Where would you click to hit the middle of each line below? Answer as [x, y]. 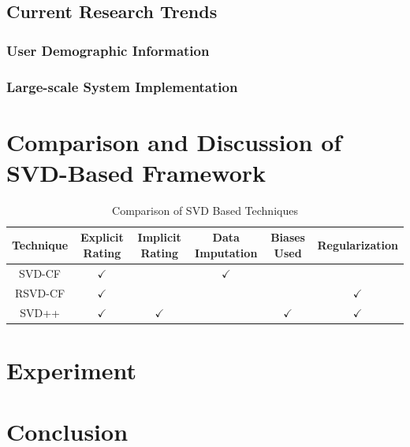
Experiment [72, 369]
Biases [288, 237]
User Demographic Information [108, 50]
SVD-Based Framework [136, 172]
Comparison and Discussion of [174, 141]
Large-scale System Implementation [122, 86]
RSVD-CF [40, 292]
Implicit [159, 237]
